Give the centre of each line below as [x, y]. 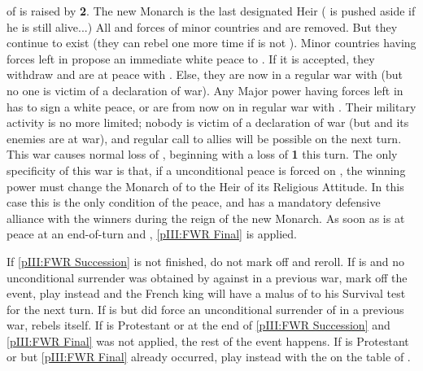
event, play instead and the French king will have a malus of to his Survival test [206, 293]
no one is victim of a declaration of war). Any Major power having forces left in [205, 90]
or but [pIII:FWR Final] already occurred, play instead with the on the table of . [209, 357]
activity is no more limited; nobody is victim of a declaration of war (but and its [208, 122]
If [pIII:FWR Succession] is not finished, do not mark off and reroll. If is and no [205, 261]
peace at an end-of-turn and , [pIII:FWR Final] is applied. [152, 234]
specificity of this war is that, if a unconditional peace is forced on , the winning [206, 170]
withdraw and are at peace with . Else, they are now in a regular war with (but [205, 74]
